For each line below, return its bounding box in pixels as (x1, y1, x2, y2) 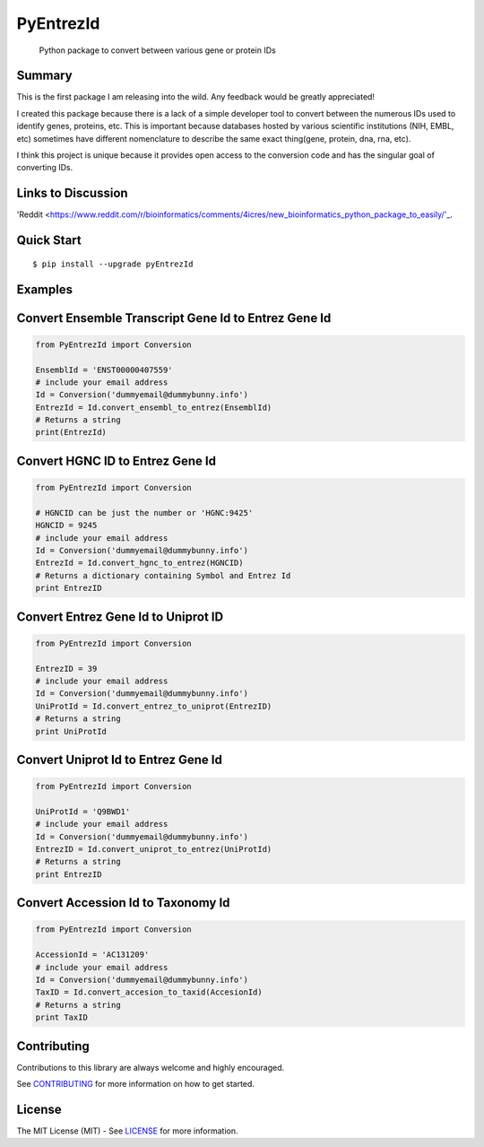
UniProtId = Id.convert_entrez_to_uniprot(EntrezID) (35, 700, 272, 711)
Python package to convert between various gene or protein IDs (39, 45, 277, 56)
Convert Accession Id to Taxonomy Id (16, 895, 230, 910)
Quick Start (16, 233, 82, 248)
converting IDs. (16, 162, 73, 173)
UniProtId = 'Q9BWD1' (35, 806, 131, 816)
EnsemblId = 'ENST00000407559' (35, 364, 174, 375)
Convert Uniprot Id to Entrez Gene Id (16, 752, 223, 767)
